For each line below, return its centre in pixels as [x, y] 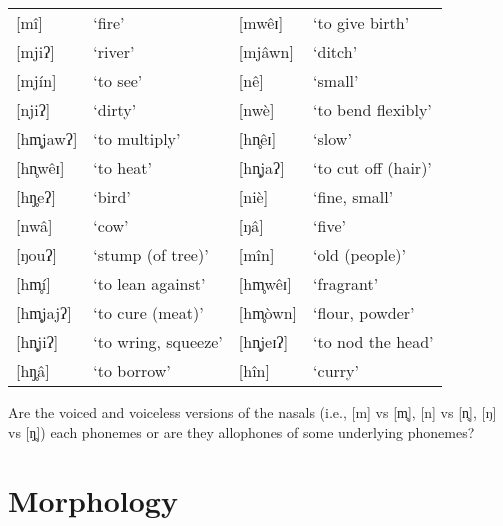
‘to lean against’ [149, 283]
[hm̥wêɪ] [265, 283]
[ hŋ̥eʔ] [36, 196]
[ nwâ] [34, 225]
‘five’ [329, 225]
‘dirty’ [115, 109]
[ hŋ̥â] [33, 370]
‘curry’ [336, 370]
